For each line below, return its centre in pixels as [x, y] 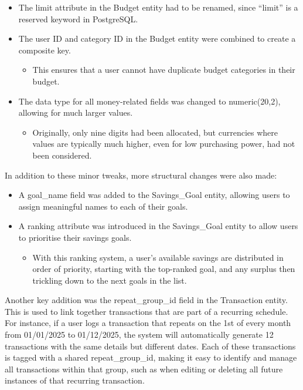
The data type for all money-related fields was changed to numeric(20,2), [149, 101]
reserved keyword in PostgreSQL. [78, 19]
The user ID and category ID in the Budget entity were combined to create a [157, 38]
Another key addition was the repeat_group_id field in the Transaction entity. [146, 300]
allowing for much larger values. [76, 112]
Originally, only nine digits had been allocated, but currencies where [155, 132]
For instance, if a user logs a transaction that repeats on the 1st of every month [148, 323]
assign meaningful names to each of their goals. [103, 206]
